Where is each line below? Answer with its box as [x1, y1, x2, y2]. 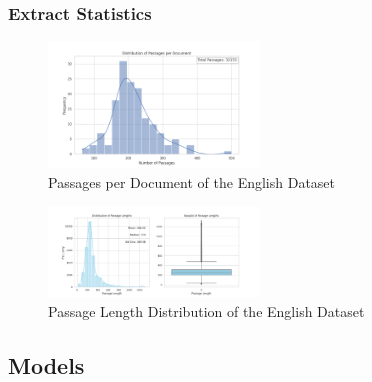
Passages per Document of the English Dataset [48, 172, 336, 192]
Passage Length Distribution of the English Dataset [48, 300, 365, 321]
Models [8, 349, 85, 380]
